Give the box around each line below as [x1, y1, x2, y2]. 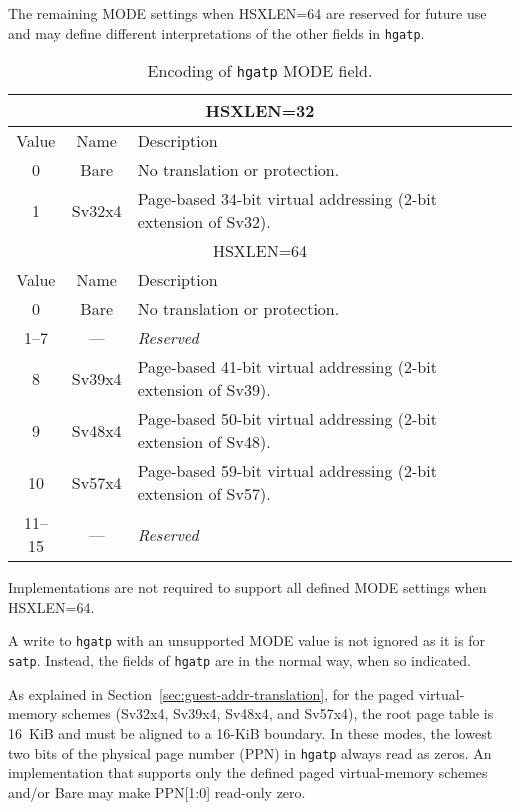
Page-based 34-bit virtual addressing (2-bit [137, 187, 437, 211]
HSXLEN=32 [205, 99, 315, 123]
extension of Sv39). [137, 378, 271, 402]
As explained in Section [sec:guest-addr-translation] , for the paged [8, 683, 415, 704]
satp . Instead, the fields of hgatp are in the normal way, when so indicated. [8, 650, 471, 671]
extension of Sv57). [137, 482, 271, 506]
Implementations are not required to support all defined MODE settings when [8, 577, 487, 598]
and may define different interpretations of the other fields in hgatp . [8, 22, 425, 43]
